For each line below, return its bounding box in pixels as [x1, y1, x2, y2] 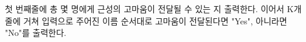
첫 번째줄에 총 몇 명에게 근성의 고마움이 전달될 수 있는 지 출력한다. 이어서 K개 [5, 2, 302, 15]
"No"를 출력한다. [5, 26, 66, 39]
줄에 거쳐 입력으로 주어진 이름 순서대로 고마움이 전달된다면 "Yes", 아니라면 [5, 14, 287, 27]
